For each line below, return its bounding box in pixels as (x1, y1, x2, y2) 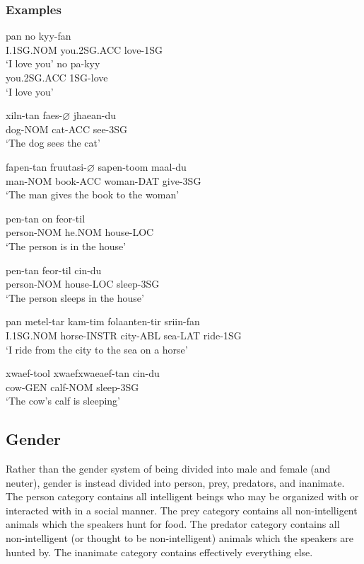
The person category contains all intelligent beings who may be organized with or (6, 489, 359, 504)
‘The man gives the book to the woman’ (6, 187, 180, 202)
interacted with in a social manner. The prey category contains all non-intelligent (6, 502, 358, 517)
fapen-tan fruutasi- (6, 159, 87, 174)
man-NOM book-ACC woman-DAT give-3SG (6, 173, 201, 188)
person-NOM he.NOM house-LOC (6, 225, 154, 239)
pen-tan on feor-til (6, 210, 86, 225)
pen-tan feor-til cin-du (6, 262, 102, 277)
